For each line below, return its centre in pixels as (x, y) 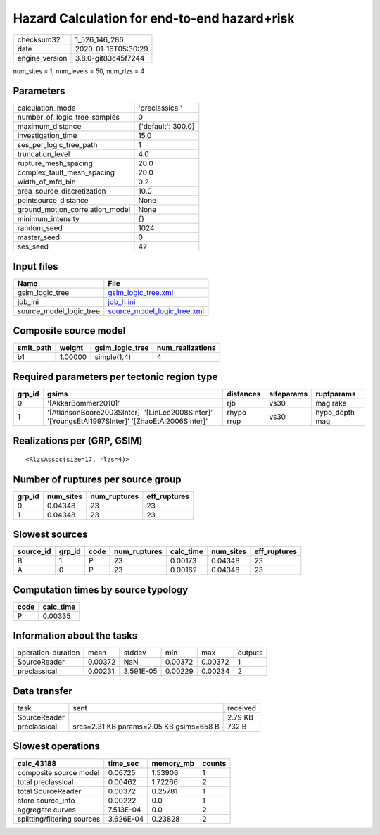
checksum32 (39, 39)
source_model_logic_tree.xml (156, 311)
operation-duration (49, 653)
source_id (34, 551)
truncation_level (44, 154)
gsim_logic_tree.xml (141, 292)
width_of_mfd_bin (47, 182)
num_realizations (186, 348)
